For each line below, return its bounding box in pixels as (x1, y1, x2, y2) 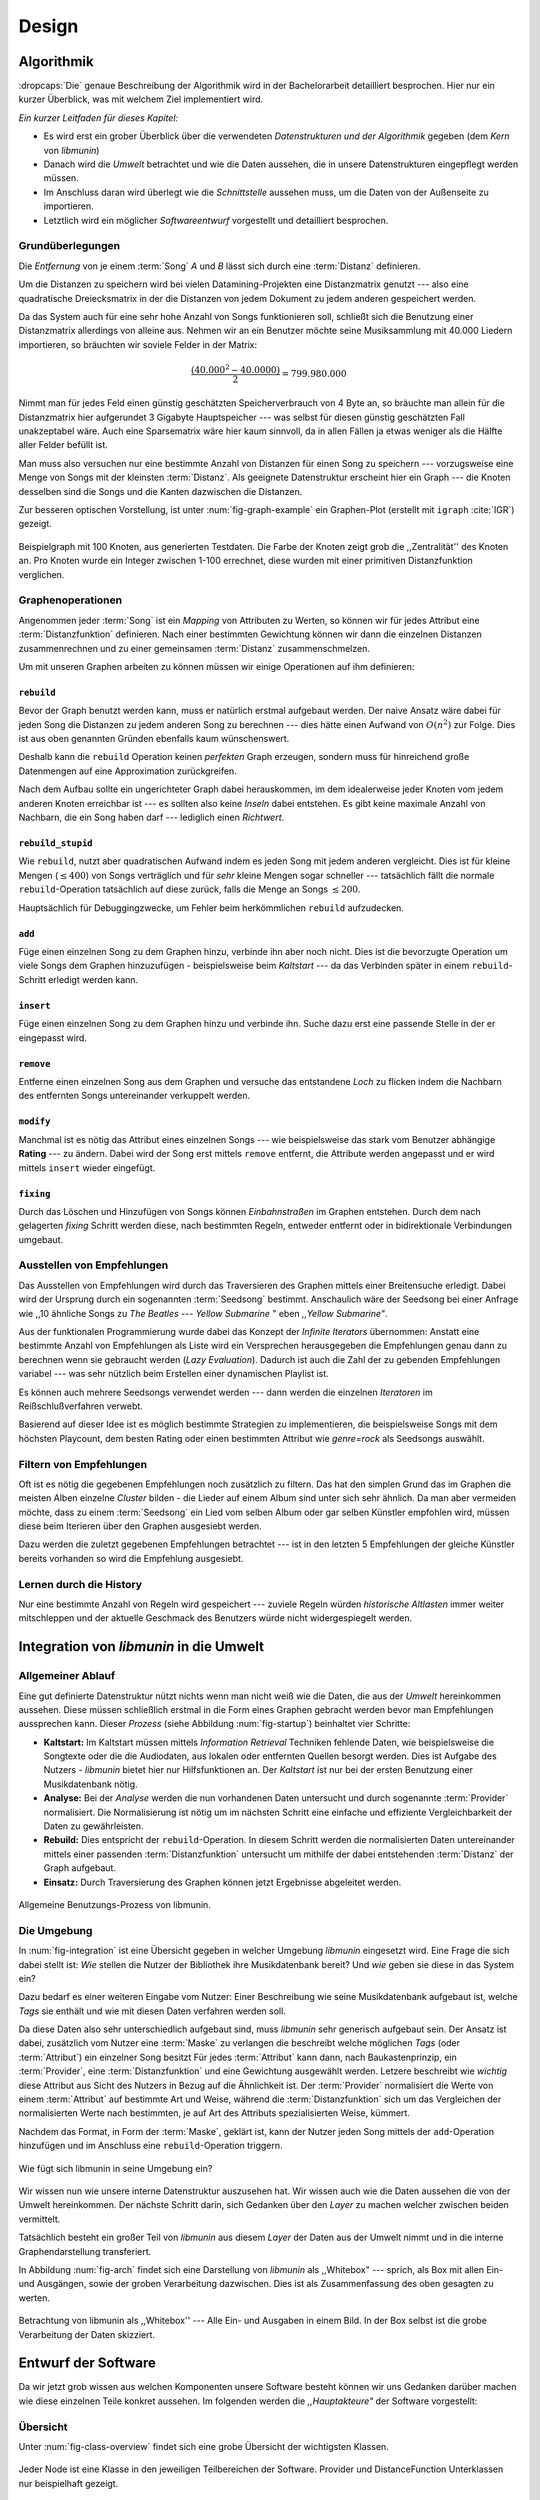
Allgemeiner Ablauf (18, 1669, 115, 1683)
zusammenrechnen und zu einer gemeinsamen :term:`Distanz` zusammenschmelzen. (18, 642, 370, 654)
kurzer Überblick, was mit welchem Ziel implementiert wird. (18, 93, 264, 105)
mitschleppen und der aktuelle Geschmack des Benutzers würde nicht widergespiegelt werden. (18, 1612, 413, 1624)
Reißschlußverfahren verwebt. (18, 1400, 144, 1412)
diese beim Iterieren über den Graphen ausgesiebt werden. (18, 1520, 262, 1532)
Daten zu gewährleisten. (43, 1820, 144, 1832)
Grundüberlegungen (18, 239, 120, 253)
